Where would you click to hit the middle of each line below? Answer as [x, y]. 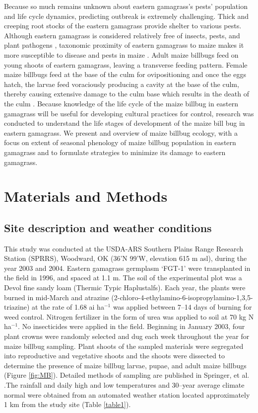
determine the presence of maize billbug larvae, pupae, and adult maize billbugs [125, 365]
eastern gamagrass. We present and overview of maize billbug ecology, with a [121, 132]
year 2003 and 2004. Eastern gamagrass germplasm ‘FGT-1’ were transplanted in [127, 268]
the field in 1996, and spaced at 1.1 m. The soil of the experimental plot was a [123, 278]
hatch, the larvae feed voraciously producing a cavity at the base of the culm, [122, 84]
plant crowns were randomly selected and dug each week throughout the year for [127, 336]
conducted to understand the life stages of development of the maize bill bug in [125, 123]
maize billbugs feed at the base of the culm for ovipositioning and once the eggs [125, 74]
